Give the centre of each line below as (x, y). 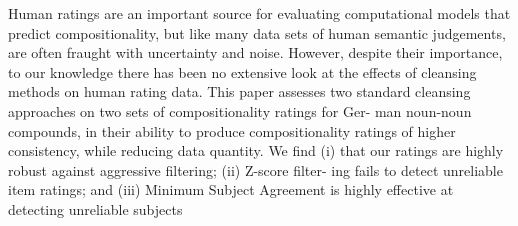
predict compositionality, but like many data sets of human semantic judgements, (257, 32)
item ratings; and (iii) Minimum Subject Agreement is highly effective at (231, 189)
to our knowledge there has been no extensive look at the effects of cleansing (242, 71)
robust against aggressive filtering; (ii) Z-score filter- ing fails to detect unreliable (255, 169)
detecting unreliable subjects (95, 208)
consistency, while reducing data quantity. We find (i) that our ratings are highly (256, 150)
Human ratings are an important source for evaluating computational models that (259, 13)
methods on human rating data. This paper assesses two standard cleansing (239, 91)
